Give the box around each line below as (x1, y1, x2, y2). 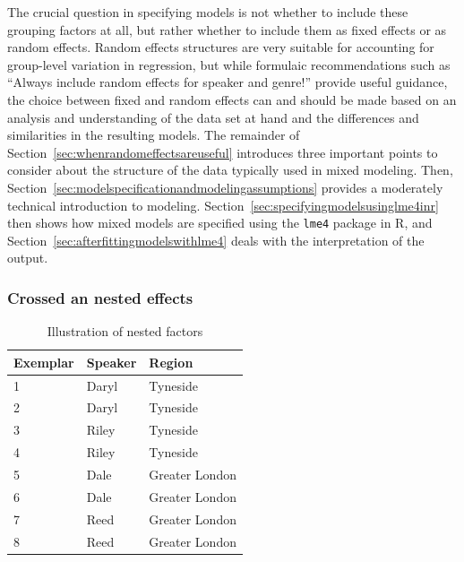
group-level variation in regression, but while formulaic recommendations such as (7, 55, 451, 73)
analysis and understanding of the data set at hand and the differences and (7, 108, 419, 126)
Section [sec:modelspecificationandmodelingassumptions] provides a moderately (7, 177, 443, 196)
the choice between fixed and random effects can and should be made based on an (7, 90, 457, 108)
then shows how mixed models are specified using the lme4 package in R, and (7, 213, 433, 232)
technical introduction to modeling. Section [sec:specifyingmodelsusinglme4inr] (7, 195, 439, 214)
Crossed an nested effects (7, 286, 193, 308)
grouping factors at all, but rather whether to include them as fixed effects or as (7, 20, 447, 39)
